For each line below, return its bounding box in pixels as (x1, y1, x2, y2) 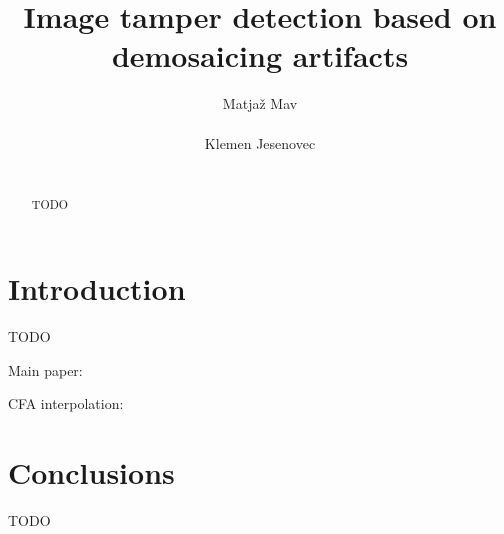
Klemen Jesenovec (204, 132, 316, 153)
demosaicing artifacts (111, 35, 409, 76)
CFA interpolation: (8, 393, 124, 414)
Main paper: (8, 359, 83, 380)
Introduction (8, 268, 186, 309)
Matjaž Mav (222, 93, 298, 114)
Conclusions (8, 452, 175, 493)
